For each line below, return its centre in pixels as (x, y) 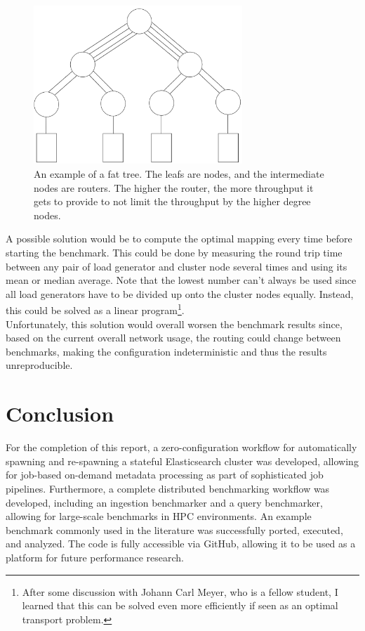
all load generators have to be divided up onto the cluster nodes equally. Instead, (180, 293)
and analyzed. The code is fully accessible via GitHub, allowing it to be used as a (181, 544)
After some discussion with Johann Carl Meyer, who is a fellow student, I (180, 591)
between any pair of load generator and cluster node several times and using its (177, 266)
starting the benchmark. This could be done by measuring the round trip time (174, 253)
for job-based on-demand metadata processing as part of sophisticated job (165, 475)
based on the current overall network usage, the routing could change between (173, 338)
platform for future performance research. (95, 557)
